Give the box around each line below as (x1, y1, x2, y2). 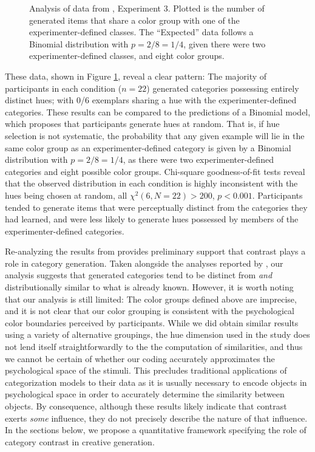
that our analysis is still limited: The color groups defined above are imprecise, (5, 292, 297, 305)
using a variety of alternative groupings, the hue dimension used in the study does (5, 328, 310, 341)
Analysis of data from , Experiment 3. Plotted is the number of (29, 2, 265, 14)
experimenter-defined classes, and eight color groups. (29, 49, 225, 62)
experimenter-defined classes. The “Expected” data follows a (29, 26, 254, 38)
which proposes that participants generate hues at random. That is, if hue (5, 117, 280, 130)
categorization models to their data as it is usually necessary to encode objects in (5, 375, 307, 388)
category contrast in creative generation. (5, 435, 155, 448)
